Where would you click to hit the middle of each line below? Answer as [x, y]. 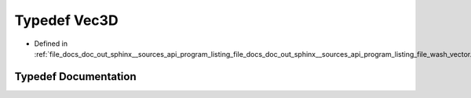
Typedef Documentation [75, 77]
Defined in [51, 44]
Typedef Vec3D [66, 20]
